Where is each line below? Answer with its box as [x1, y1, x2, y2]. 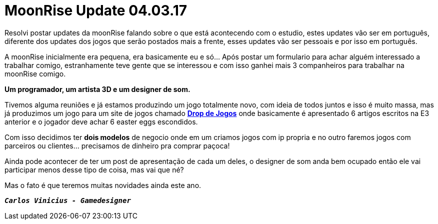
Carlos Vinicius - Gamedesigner [4, 196, 131, 204]
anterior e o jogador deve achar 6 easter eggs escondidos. [4, 117, 198, 126]
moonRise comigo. [4, 69, 66, 78]
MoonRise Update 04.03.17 [4, 2, 187, 19]
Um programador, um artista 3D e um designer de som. [4, 84, 190, 93]
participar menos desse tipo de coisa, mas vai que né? [4, 165, 184, 174]
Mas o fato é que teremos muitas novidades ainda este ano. [4, 180, 201, 189]
